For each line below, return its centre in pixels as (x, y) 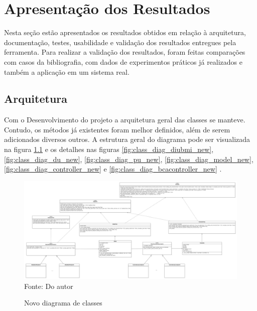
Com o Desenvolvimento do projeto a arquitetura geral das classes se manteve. (125, 120)
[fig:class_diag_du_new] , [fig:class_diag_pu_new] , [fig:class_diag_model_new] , (129, 159)
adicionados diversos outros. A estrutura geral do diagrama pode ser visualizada (127, 139)
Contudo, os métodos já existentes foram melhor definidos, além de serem (117, 129)
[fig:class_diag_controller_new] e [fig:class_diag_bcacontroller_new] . (113, 169)
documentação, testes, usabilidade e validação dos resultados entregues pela (120, 42)
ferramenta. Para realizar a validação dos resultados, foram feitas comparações (125, 52)
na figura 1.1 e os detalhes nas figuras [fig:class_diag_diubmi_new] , (109, 149)
